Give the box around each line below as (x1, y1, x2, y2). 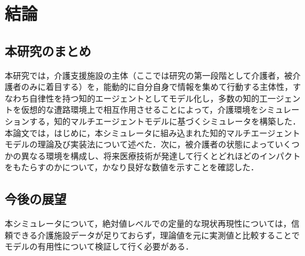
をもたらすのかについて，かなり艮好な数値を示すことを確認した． (5, 161, 259, 173)
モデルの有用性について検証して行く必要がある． (5, 240, 194, 252)
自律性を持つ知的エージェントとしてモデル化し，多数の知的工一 (29, 92, 276, 104)
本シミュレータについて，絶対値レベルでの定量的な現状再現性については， (5, 217, 291, 230)
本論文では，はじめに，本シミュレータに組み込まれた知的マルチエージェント (5, 126, 300, 139)
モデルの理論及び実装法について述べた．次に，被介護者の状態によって (5, 138, 275, 150)
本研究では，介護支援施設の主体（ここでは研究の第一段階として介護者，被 (5, 69, 293, 81)
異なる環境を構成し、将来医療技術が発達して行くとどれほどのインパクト (21, 149, 301, 161)
